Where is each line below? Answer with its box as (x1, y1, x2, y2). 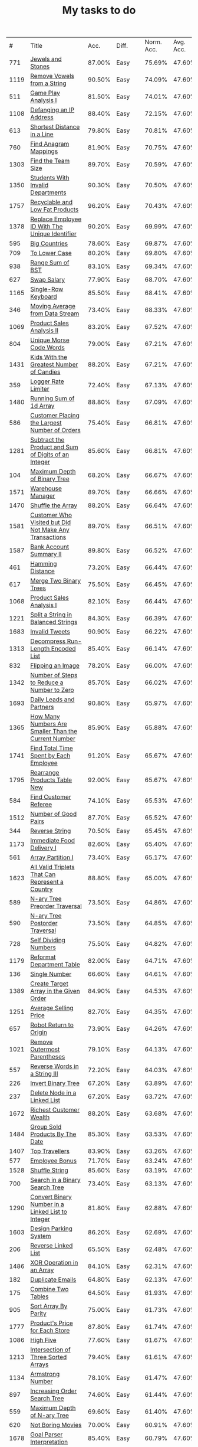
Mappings (30, 147, 58, 155)
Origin (30, 1028, 47, 1037)
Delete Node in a (30, 1089, 77, 1097)
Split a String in (30, 610, 72, 619)
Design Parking (30, 1224, 72, 1233)
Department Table (30, 961, 81, 969)
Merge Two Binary (30, 577, 81, 585)
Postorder (30, 919, 58, 927)
